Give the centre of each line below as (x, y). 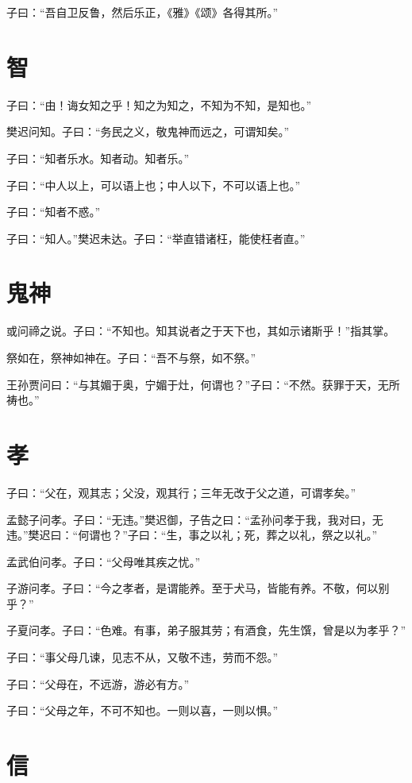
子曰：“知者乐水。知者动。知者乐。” (98, 158)
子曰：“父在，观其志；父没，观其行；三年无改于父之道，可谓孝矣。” (181, 492)
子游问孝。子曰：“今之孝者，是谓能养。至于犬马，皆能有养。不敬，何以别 (198, 588)
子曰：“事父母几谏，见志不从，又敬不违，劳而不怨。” (142, 657)
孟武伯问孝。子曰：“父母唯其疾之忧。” (104, 561)
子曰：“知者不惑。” (54, 212)
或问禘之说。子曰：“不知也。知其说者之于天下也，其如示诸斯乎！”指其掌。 (201, 331)
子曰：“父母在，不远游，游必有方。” (98, 683)
